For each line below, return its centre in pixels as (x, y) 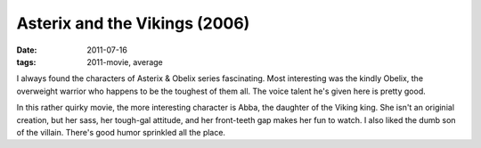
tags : (26, 62)
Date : (27, 50)
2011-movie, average (125, 62)
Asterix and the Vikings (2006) (133, 23)
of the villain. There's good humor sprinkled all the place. (121, 132)
